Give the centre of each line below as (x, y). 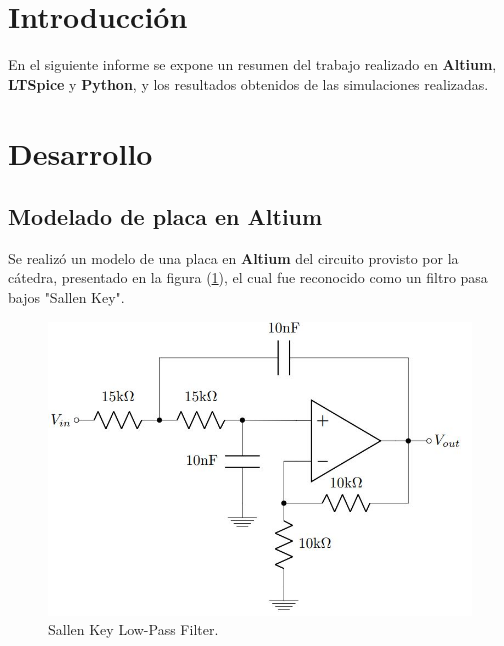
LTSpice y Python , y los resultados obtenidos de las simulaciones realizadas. (248, 83)
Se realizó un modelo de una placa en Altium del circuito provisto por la (233, 257)
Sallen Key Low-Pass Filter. (133, 629)
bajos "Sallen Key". (66, 297)
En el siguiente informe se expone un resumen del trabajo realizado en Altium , (252, 64)
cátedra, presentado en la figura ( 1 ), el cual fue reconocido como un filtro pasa (248, 277)
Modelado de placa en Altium (165, 216)
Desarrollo (80, 152)
